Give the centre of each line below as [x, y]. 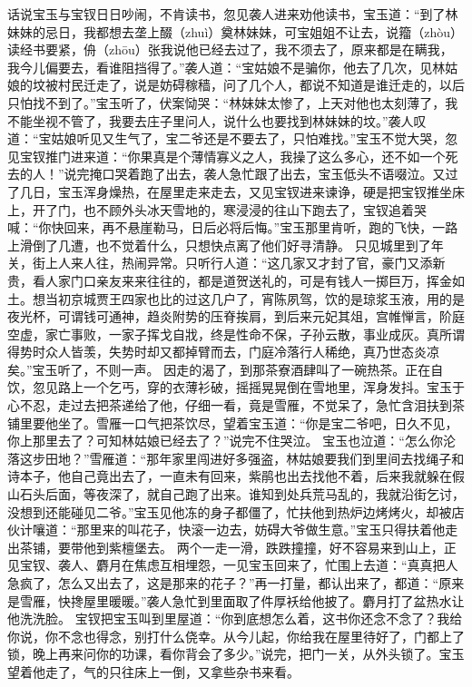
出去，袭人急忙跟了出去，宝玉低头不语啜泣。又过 [312, 174]
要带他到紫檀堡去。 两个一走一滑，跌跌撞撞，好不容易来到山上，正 [257, 547]
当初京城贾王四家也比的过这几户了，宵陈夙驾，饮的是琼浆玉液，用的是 [255, 298]
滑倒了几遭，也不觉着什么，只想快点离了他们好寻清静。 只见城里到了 [225, 245]
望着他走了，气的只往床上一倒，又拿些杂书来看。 [153, 671]
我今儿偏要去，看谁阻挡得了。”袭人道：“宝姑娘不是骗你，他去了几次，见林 [226, 67]
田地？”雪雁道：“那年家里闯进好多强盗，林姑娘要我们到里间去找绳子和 [255, 458]
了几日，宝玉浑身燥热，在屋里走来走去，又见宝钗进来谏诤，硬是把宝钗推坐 [230, 191]
